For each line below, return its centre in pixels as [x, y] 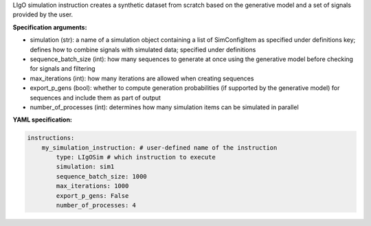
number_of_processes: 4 [96, 205]
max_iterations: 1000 [92, 186]
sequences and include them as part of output [95, 98]
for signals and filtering [63, 69]
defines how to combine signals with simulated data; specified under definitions [143, 49]
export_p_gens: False [92, 195]
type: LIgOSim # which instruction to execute [136, 157]
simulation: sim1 [85, 167]
